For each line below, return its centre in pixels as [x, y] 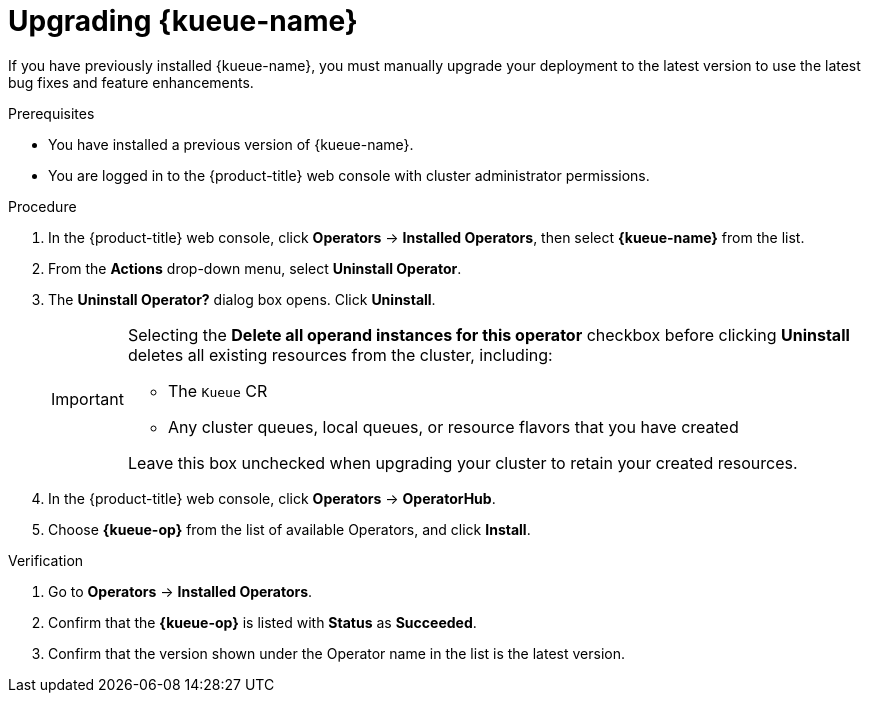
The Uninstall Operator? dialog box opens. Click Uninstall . [242, 299]
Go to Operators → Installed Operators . [180, 591]
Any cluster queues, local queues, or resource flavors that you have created [453, 426]
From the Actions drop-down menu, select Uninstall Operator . [255, 268]
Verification [46, 560]
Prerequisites [51, 113]
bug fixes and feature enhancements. [131, 82]
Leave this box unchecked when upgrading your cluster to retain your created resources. [462, 462]
